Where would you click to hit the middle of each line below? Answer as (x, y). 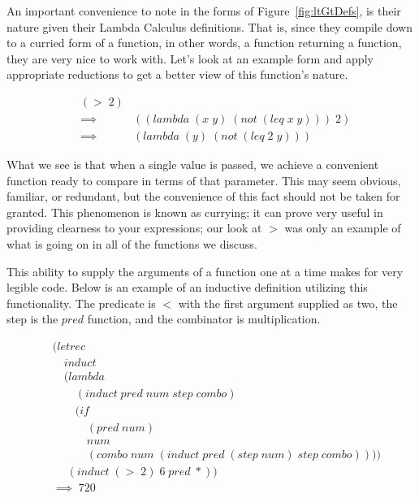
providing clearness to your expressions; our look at (134, 228)
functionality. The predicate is (81, 303)
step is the (32, 319)
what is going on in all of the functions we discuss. (132, 244)
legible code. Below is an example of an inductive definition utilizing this (187, 287)
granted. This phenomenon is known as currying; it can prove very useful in (195, 212)
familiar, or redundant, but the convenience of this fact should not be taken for (203, 196)
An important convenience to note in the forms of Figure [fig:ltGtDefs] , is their (204, 11)
